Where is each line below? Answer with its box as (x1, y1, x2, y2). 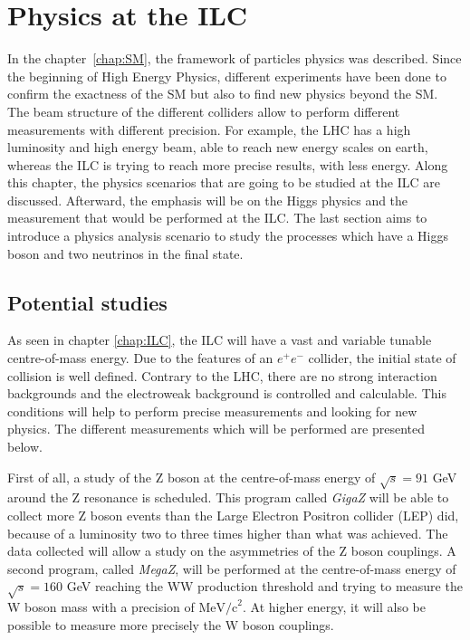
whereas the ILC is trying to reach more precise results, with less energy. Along (7, 155, 448, 174)
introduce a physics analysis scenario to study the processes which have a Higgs (7, 226, 448, 245)
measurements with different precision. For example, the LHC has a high (7, 119, 411, 139)
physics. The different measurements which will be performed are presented (7, 419, 426, 438)
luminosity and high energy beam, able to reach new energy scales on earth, (7, 138, 428, 157)
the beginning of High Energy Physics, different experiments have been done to (7, 66, 446, 85)
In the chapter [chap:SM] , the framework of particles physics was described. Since (7, 49, 462, 68)
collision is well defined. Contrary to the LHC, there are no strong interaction (7, 366, 437, 385)
